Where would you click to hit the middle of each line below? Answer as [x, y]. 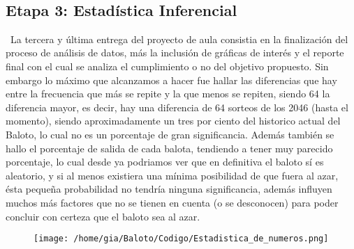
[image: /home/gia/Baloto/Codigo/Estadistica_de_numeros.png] [181, 239]
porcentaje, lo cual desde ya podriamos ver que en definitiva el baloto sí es [165, 162]
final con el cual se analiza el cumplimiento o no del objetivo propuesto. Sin [167, 66]
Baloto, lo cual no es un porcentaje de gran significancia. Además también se [170, 134]
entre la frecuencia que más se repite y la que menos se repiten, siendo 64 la [168, 94]
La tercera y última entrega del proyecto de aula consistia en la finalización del [179, 39]
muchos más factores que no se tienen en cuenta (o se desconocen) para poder [172, 202]
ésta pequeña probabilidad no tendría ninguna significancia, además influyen [169, 189]
